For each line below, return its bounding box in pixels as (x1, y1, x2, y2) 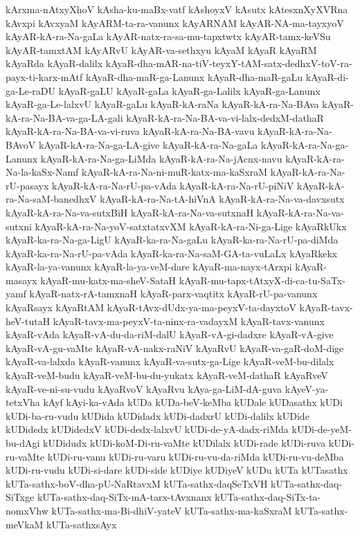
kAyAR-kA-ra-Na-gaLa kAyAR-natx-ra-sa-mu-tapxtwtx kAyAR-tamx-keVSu (6, 29, 331, 44)
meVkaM (6, 517, 44, 531)
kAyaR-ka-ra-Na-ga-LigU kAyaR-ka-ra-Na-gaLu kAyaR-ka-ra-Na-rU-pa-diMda (6, 232, 339, 247)
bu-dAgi (6, 436, 40, 450)
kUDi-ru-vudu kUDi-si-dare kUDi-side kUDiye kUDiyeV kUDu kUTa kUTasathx (6, 463, 348, 477)
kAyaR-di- (305, 69, 349, 84)
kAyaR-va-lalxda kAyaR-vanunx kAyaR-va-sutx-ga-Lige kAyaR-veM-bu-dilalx (6, 354, 334, 369)
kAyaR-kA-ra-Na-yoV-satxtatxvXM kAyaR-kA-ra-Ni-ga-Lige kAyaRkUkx (35, 219, 347, 233)
